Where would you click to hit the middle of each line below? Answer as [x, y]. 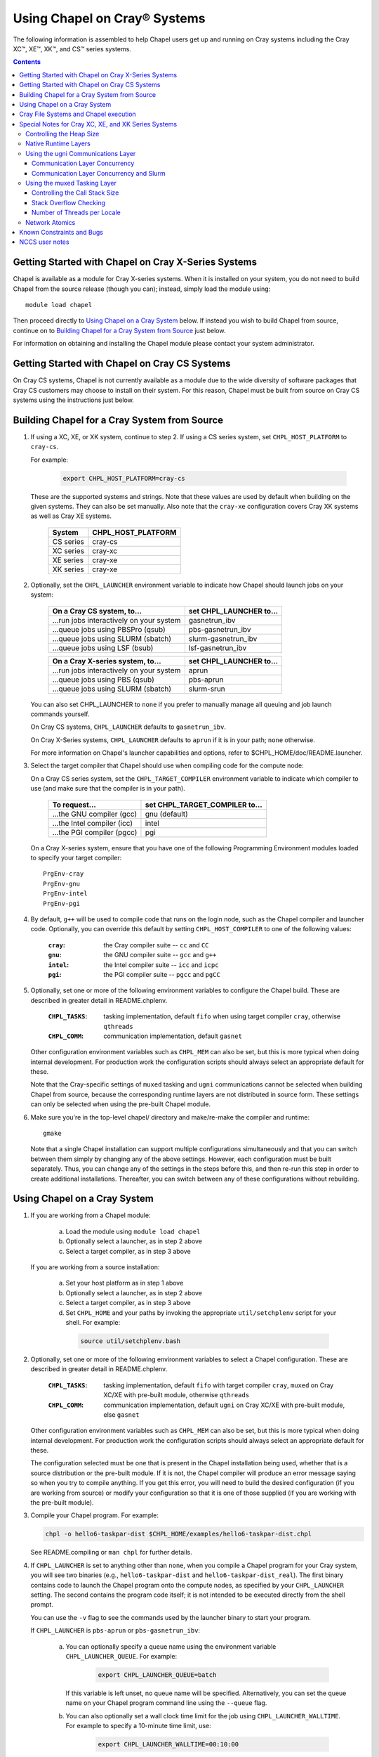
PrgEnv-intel [65, 894]
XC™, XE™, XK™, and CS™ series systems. [72, 48]
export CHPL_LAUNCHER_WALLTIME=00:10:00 [168, 1744]
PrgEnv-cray [64, 874]
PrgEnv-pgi [62, 903]
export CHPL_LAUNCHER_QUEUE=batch [157, 1675]
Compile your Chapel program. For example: [95, 1515]
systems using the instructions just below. [74, 400]
